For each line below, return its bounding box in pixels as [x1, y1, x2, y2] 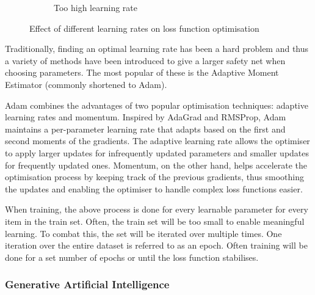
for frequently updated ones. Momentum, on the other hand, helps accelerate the [5, 158, 307, 171]
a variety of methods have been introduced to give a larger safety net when [5, 54, 286, 67]
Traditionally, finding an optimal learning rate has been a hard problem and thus [5, 42, 309, 55]
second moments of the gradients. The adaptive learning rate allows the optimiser [5, 134, 310, 147]
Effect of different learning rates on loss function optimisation [29, 21, 259, 34]
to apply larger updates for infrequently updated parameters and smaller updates [5, 146, 310, 159]
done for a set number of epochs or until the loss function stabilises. [5, 250, 259, 263]
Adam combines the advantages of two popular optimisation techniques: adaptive [5, 98, 308, 111]
